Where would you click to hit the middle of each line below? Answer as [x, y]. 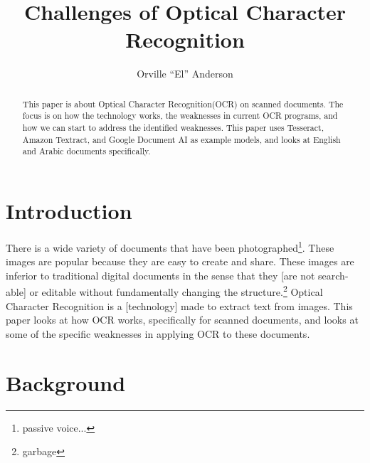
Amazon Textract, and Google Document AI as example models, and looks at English [181, 139]
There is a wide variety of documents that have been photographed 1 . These [170, 246]
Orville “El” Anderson [185, 74]
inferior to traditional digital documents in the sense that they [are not [160, 275]
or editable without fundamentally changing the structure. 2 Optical [176, 291]
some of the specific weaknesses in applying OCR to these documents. [158, 333]
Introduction [69, 210]
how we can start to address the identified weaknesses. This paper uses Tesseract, [173, 128]
